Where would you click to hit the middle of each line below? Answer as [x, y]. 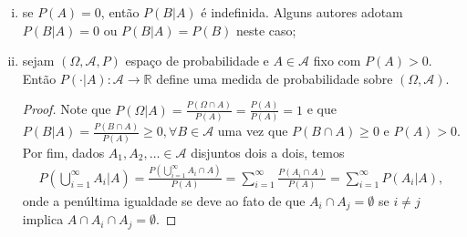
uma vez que [253, 131]
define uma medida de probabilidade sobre [275, 78]
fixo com [337, 61]
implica [43, 219]
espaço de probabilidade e [197, 61]
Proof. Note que [67, 109]
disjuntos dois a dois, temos [268, 152]
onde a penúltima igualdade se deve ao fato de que [164, 200]
